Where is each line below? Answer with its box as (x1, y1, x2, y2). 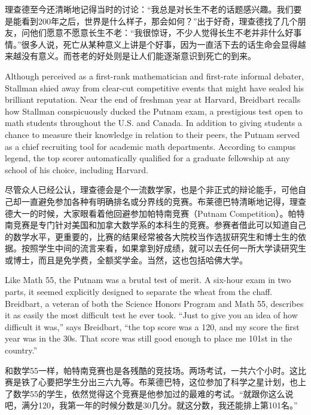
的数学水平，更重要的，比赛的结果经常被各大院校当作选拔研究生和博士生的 (5, 230, 298, 242)
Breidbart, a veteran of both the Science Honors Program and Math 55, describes (5, 297, 304, 309)
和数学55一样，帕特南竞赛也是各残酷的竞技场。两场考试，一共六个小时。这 (5, 364, 298, 376)
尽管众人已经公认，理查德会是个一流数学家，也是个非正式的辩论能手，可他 (5, 183, 298, 196)
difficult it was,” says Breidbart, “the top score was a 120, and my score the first (5, 320, 300, 333)
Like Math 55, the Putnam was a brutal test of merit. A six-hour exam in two (5, 273, 291, 286)
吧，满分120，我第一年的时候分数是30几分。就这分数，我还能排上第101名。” (5, 399, 298, 411)
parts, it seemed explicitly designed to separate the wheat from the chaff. (5, 285, 273, 298)
